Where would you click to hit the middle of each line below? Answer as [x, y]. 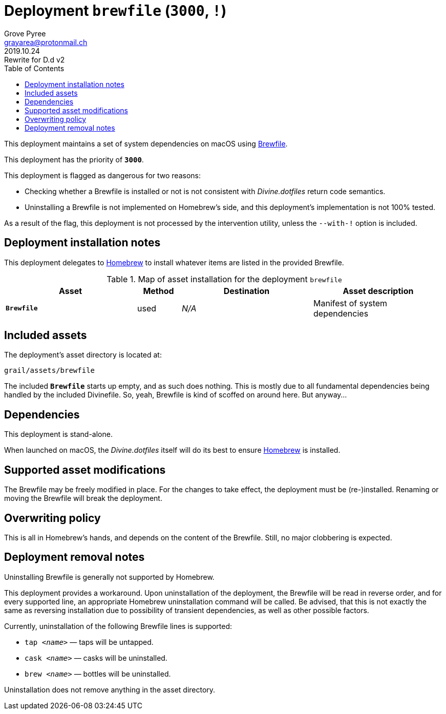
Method [158, 291]
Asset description [378, 291]
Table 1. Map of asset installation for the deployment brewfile [224, 279]
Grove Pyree [25, 33]
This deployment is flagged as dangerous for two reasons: [102, 175]
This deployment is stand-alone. [58, 434]
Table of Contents [34, 68]
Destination [247, 291]
